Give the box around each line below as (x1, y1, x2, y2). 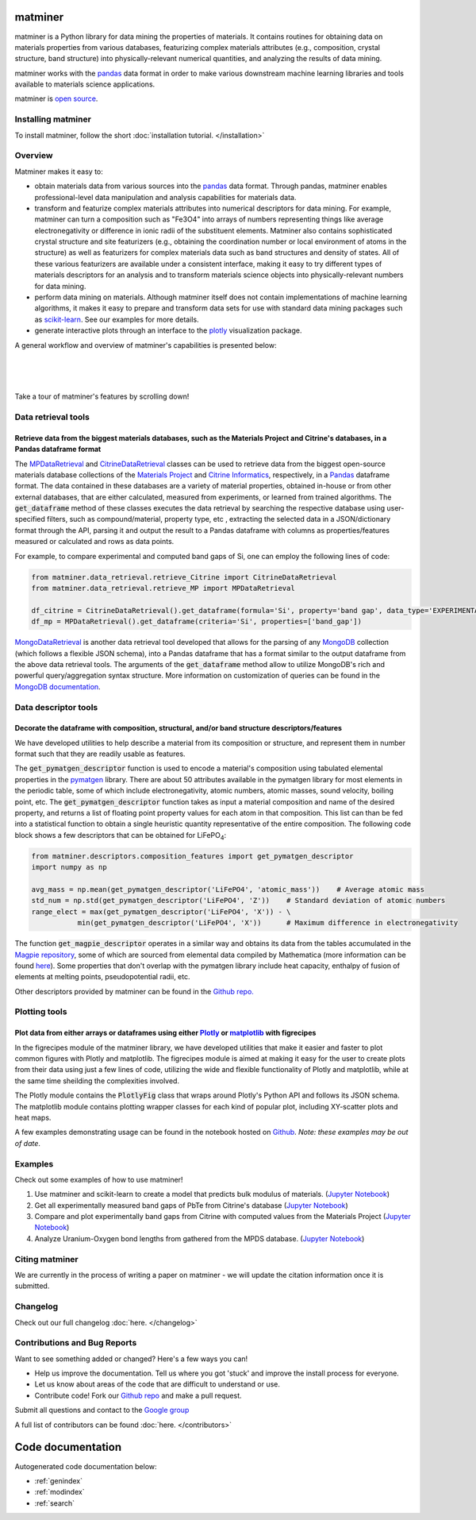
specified (14, 515, 45, 524)
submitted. (14, 1281, 50, 1290)
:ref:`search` (34, 1498, 75, 1508)
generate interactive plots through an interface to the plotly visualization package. (34, 326, 302, 335)
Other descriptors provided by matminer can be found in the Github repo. (14, 986, 254, 996)
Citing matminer (14, 1253, 79, 1264)
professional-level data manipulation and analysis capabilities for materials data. (34, 192, 297, 202)
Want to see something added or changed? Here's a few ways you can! (14, 1354, 248, 1364)
